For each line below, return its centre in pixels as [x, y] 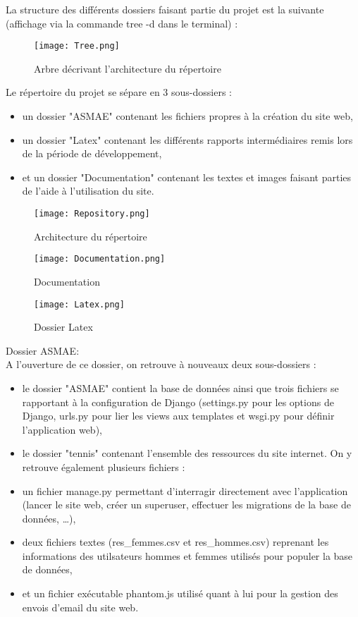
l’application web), [62, 429]
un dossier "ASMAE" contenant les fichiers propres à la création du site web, [187, 116]
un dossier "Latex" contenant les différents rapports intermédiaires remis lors [187, 139]
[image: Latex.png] [79, 304]
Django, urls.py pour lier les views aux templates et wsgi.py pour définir [178, 416]
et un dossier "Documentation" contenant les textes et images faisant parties [187, 177]
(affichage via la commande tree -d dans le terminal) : [122, 23]
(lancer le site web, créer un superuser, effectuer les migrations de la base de [186, 505]
